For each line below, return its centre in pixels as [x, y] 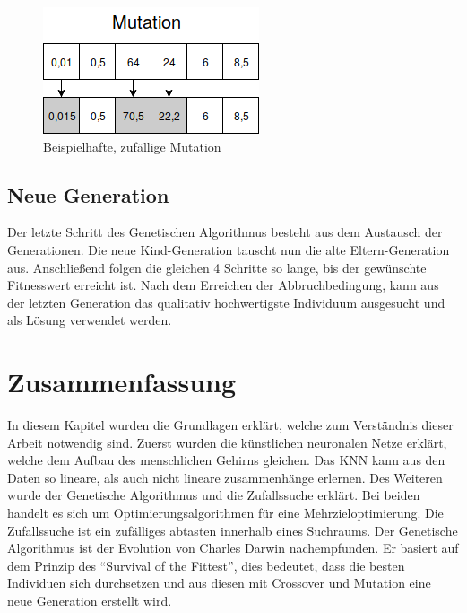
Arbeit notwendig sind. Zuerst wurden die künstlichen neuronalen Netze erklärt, [227, 442]
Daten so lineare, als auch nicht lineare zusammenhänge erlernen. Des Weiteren [225, 477]
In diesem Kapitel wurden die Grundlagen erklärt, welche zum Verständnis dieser [230, 425]
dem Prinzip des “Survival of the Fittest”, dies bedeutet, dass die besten [206, 565]
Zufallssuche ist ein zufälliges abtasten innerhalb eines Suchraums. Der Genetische [233, 530]
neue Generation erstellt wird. [90, 601]
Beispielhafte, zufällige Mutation [132, 146]
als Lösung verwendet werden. [90, 320]
